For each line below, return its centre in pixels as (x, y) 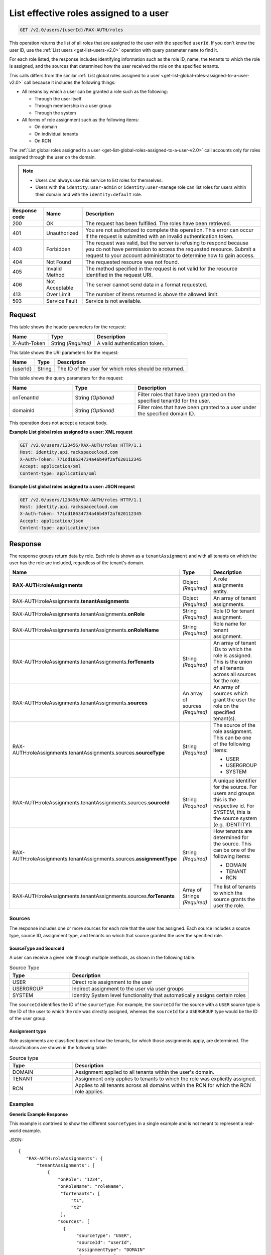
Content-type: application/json (60, 528)
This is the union (233, 662)
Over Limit (58, 294)
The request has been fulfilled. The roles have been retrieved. (159, 223)
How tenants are (233, 831)
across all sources (235, 674)
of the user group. (28, 1019)
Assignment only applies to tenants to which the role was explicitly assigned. (166, 1079)
